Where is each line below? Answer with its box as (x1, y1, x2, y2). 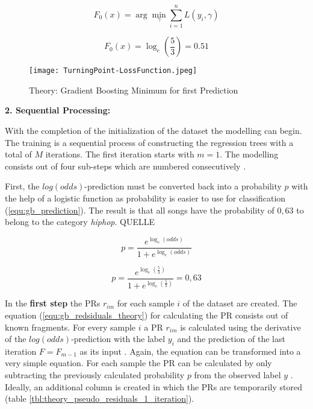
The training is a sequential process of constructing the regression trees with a (5, 136, 294, 148)
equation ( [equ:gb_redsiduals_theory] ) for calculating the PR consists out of (5, 308, 288, 321)
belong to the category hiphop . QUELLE (5, 215, 155, 228)
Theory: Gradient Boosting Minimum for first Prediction (29, 83, 238, 96)
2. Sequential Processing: (5, 104, 111, 116)
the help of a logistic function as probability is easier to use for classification (5, 191, 286, 204)
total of (5, 148, 32, 160)
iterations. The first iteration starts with (45, 148, 194, 160)
